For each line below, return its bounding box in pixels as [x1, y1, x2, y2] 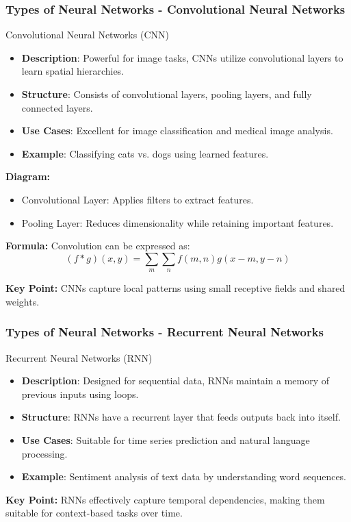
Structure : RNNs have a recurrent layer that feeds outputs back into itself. [21, 410, 341, 424]
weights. [5, 294, 40, 308]
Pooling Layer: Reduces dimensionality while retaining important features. [21, 215, 334, 229]
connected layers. [21, 100, 93, 114]
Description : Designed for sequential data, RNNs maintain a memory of [21, 373, 329, 388]
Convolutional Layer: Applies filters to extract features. [21, 192, 254, 206]
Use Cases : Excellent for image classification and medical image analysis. [21, 123, 333, 138]
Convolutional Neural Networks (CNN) [5, 27, 169, 42]
